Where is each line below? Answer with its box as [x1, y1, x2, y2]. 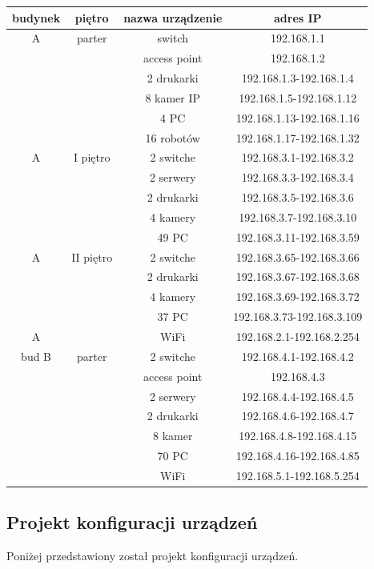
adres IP [274, 9, 322, 26]
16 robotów [145, 129, 200, 146]
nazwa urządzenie [123, 9, 223, 26]
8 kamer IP [145, 89, 201, 106]
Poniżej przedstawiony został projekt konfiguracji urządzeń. [6, 547, 299, 564]
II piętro [71, 248, 113, 265]
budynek [12, 9, 61, 26]
